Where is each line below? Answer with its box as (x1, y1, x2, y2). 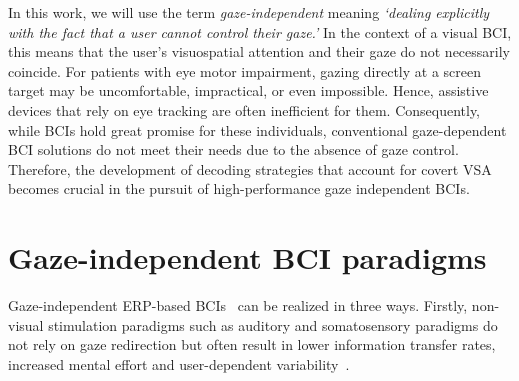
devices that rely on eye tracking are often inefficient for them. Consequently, (8, 99, 481, 120)
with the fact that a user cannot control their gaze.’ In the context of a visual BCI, (8, 21, 512, 42)
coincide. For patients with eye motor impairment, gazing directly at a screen (8, 60, 482, 81)
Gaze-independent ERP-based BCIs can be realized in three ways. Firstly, (8, 295, 468, 316)
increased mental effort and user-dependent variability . (8, 353, 350, 374)
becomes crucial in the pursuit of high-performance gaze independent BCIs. (8, 178, 470, 199)
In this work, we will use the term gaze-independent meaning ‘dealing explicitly (8, 2, 490, 22)
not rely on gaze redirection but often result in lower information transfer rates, (8, 334, 496, 355)
